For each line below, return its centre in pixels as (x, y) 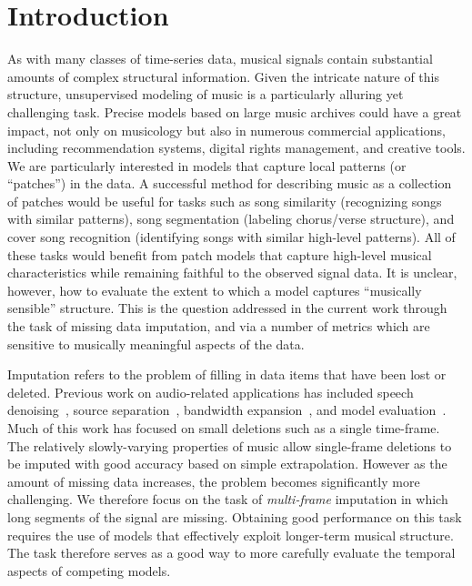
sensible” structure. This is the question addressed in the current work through (227, 308)
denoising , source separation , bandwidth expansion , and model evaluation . (227, 410)
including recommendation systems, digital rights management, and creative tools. (236, 148)
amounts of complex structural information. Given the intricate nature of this (224, 76)
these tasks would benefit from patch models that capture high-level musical (220, 254)
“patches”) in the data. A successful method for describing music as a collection (230, 183)
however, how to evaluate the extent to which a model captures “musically (215, 290)
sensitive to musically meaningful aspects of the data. (156, 344)
